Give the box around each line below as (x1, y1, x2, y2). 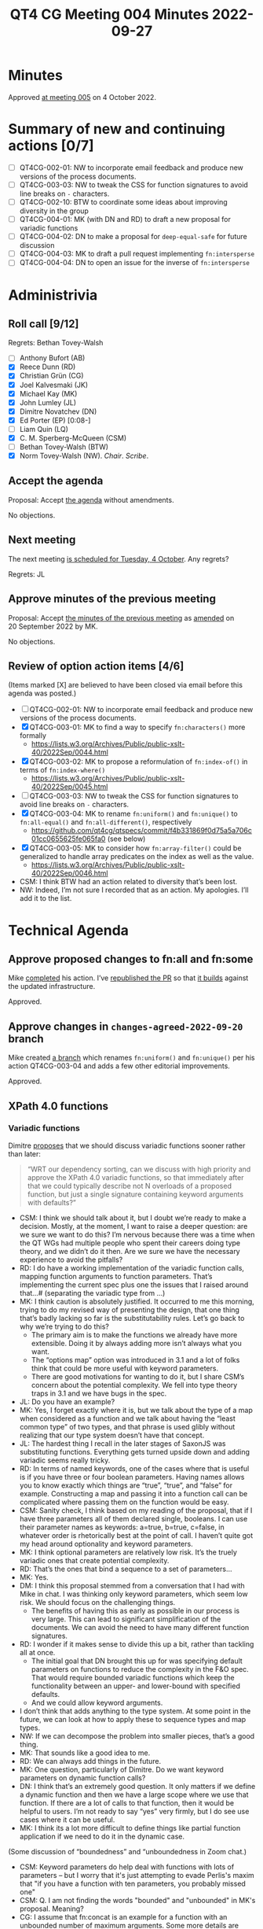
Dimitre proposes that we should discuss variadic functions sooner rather (8, 1141, 246, 1150)
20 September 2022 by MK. (8, 621, 98, 631)
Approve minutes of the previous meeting (8, 592, 216, 606)
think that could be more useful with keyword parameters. (31, 1363, 218, 1373)
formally (19, 731, 47, 740)
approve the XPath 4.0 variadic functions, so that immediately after (27, 1172, 244, 1182)
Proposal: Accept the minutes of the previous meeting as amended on (8, 613, 235, 622)
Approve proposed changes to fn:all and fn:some (8, 952, 254, 965)
